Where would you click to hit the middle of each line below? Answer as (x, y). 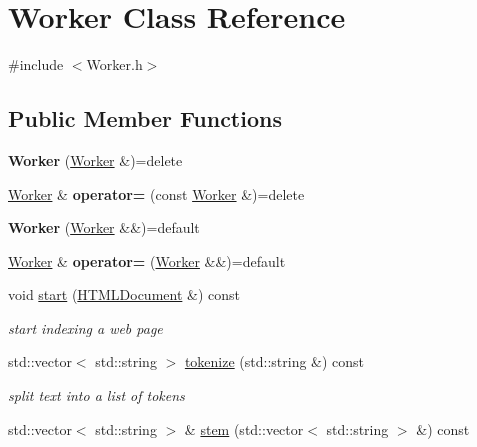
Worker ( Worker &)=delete (95, 159)
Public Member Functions (145, 118)
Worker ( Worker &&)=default (104, 227)
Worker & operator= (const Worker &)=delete (156, 193)
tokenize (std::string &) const (274, 361)
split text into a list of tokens (96, 395)
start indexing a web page (85, 327)
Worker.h (114, 64)
